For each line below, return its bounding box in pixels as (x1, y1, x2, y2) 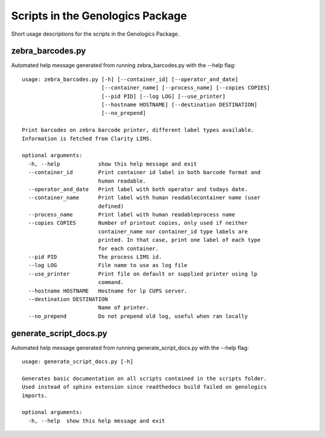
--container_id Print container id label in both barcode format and (28, 169, 261, 176)
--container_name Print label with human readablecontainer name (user (28, 194, 261, 201)
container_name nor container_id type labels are (98, 228, 248, 235)
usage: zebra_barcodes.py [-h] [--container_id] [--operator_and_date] (22, 76, 238, 83)
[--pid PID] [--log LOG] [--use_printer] (101, 92, 226, 100)
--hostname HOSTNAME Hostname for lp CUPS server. (28, 287, 188, 294)
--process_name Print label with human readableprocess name (28, 212, 235, 218)
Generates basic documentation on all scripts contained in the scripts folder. (22, 375, 267, 382)
